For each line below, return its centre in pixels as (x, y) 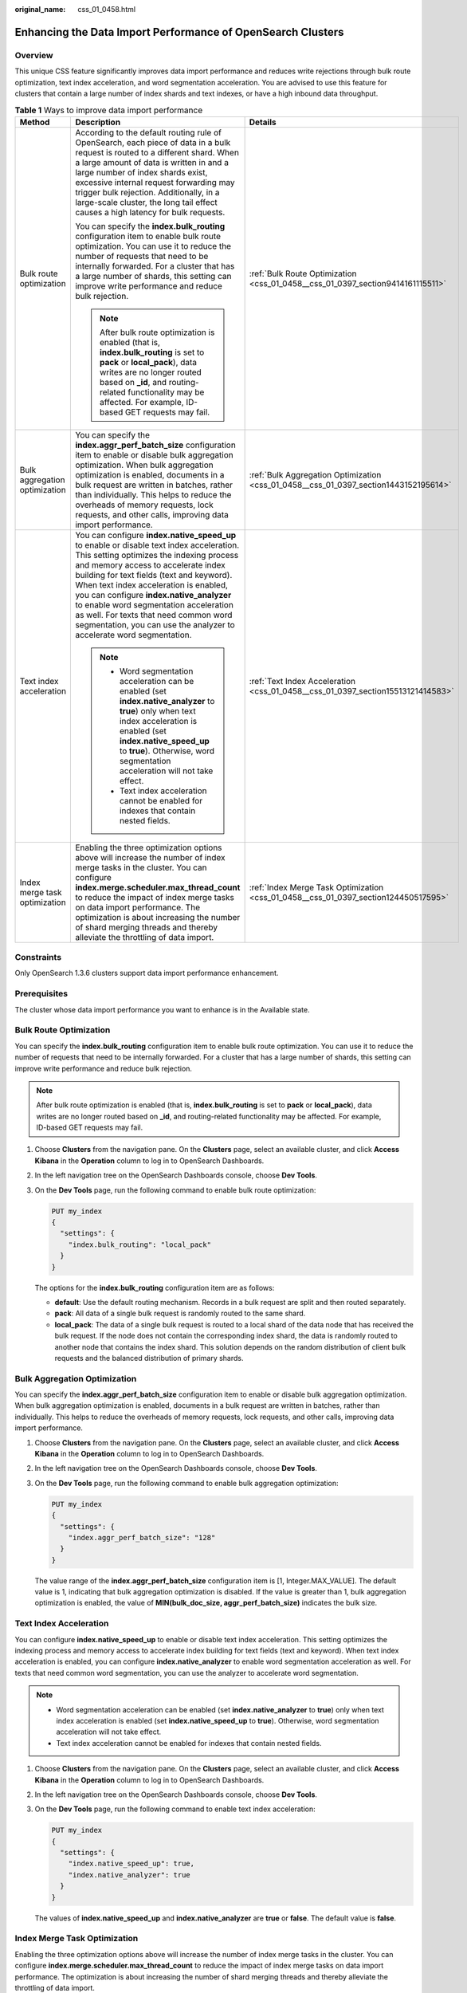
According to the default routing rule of (149, 132)
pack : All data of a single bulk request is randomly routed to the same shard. (180, 1313)
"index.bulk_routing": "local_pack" (139, 1244)
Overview (34, 55)
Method (35, 122)
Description (98, 122)
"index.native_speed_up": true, (131, 1864)
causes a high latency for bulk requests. (150, 212)
